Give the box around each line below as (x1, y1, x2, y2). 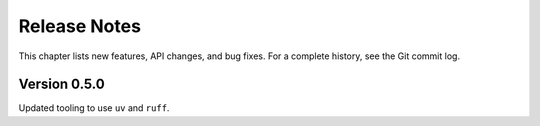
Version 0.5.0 (18, 76, 105, 93)
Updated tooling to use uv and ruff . (18, 102, 170, 114)
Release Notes (18, 15, 142, 37)
